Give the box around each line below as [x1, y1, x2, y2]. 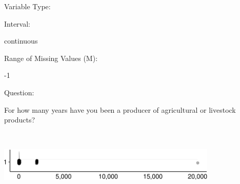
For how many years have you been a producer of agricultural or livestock [4, 104, 236, 115]
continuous [4, 35, 38, 46]
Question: [4, 87, 34, 97]
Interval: [4, 18, 30, 29]
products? [4, 114, 35, 125]
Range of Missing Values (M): [4, 52, 98, 63]
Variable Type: [4, 1, 51, 11]
